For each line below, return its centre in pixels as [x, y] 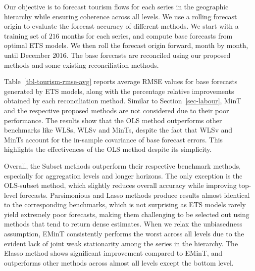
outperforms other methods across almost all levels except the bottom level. [119, 262]
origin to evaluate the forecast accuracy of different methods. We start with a [121, 26]
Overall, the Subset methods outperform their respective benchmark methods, [123, 165]
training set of [25, 35]
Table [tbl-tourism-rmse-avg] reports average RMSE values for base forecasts [121, 81]
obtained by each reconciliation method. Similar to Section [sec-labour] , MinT [123, 101]
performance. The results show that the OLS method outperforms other [113, 120]
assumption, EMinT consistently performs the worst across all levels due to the [124, 234]
